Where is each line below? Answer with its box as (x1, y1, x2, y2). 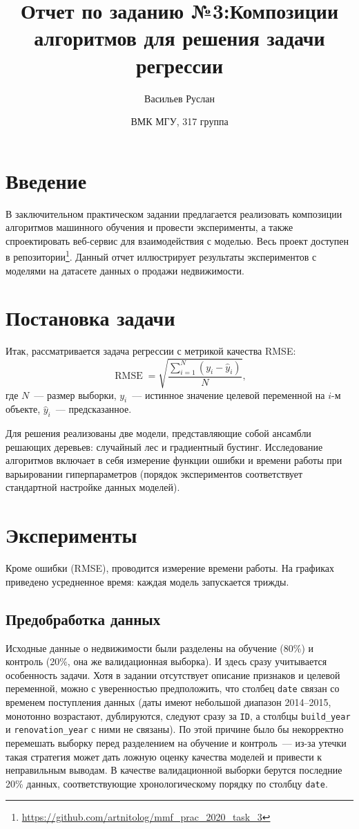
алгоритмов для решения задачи (34, 24, 325, 52)
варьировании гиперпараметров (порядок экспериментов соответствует (6, 466, 303, 481)
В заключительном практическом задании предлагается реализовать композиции (6, 206, 342, 221)
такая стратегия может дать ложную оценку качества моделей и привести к (6, 749, 322, 763)
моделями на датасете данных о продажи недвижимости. (6, 263, 244, 277)
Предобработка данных (6, 608, 161, 629)
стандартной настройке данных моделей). (6, 480, 180, 494)
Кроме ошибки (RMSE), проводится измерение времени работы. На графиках (6, 561, 334, 575)
